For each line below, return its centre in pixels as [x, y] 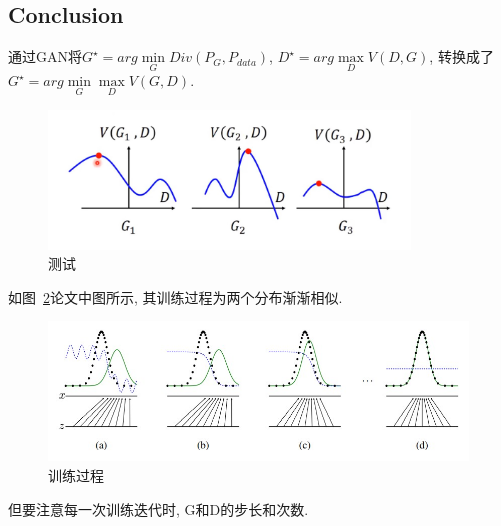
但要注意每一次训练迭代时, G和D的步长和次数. [158, 508]
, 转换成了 [461, 56]
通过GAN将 [45, 56]
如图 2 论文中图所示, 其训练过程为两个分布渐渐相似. [175, 296]
